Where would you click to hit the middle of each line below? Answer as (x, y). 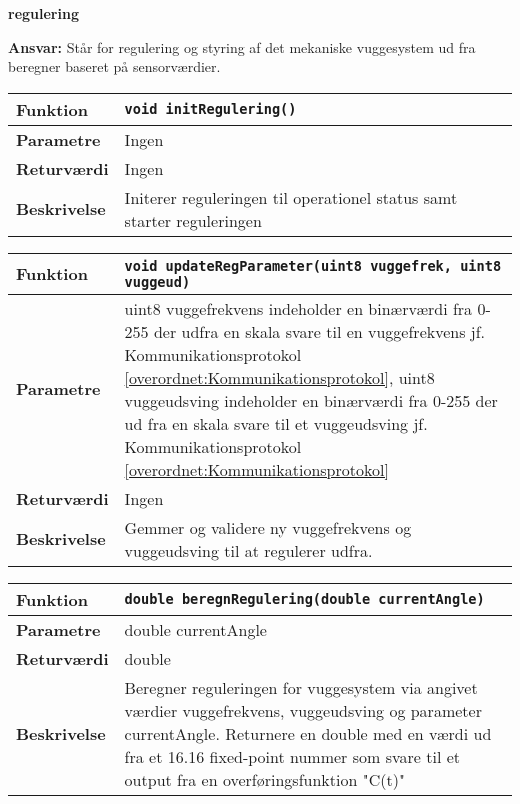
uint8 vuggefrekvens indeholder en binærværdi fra (298, 308)
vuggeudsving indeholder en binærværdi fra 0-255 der (311, 400)
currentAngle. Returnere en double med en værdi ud (308, 733)
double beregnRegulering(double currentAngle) (304, 599)
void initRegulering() (210, 109)
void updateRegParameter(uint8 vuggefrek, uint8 (313, 265)
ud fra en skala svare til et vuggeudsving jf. (276, 423)
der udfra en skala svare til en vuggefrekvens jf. (319, 331)
